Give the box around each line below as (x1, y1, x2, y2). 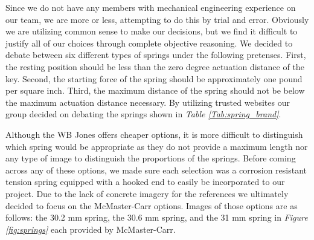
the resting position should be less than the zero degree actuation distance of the (5, 60, 304, 73)
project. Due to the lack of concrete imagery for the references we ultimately (5, 187, 289, 199)
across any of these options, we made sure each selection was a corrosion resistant (5, 163, 307, 176)
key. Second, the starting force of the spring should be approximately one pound (5, 72, 303, 85)
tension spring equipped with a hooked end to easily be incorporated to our (5, 175, 285, 188)
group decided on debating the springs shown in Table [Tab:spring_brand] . (5, 108, 281, 120)
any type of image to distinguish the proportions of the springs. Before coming (5, 152, 296, 164)
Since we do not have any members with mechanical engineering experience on (5, 1, 296, 13)
